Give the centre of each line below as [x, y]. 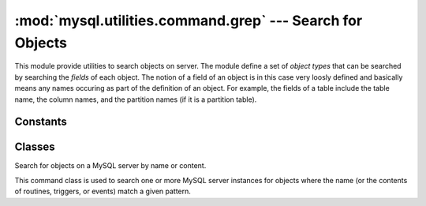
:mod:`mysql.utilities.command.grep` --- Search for [189, 21]
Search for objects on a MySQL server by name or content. [110, 166]
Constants [41, 122]
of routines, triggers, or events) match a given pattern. [103, 191]
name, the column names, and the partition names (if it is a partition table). [136, 99]
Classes [35, 147]
